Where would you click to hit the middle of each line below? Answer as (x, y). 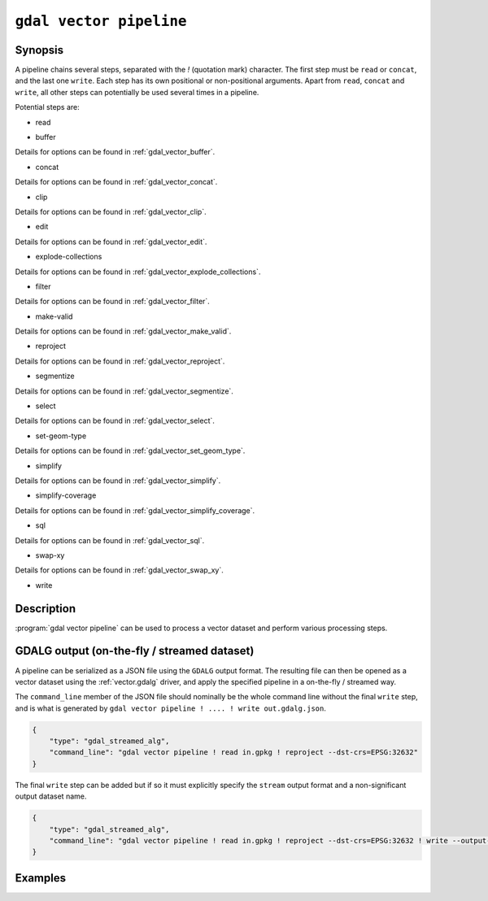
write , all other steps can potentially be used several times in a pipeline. (137, 92)
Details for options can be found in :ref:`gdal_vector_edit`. (111, 242)
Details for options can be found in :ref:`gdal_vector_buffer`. (115, 152)
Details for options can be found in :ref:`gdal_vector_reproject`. (120, 361)
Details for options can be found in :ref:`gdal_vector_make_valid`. (123, 331)
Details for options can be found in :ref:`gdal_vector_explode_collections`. (138, 272)
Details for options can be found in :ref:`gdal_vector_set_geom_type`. (130, 450)
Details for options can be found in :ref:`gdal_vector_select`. (115, 421)
